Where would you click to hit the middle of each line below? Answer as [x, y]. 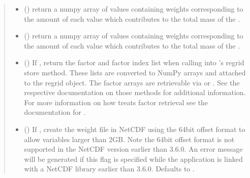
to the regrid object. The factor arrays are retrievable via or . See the [132, 82]
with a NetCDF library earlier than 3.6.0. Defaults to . [109, 169]
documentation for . [55, 112]
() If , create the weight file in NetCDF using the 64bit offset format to [135, 129]
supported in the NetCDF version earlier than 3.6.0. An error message [133, 149]
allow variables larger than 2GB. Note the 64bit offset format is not [129, 139]
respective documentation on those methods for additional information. [135, 92]
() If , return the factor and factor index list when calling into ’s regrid [134, 62]
